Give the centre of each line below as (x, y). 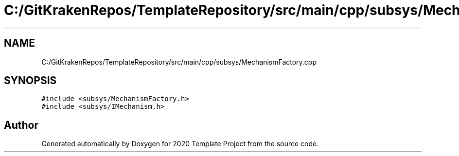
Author (21, 125)
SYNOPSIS (30, 81)
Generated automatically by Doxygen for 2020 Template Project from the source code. (180, 144)
